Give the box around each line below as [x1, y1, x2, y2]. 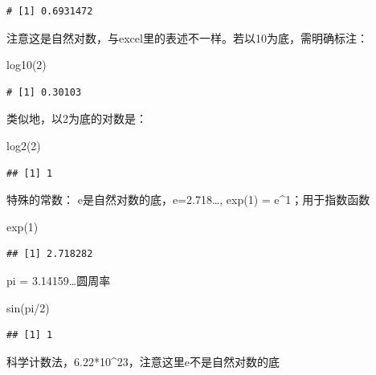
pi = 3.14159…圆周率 [6, 271, 111, 288]
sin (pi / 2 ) [6, 299, 50, 316]
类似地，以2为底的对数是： [6, 110, 147, 127]
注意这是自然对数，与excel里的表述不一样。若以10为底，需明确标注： [6, 29, 368, 46]
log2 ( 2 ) [6, 137, 41, 153]
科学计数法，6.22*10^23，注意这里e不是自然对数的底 [6, 353, 280, 369]
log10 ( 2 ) [6, 56, 47, 73]
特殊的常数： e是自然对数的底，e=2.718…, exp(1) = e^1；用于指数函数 [6, 191, 370, 208]
